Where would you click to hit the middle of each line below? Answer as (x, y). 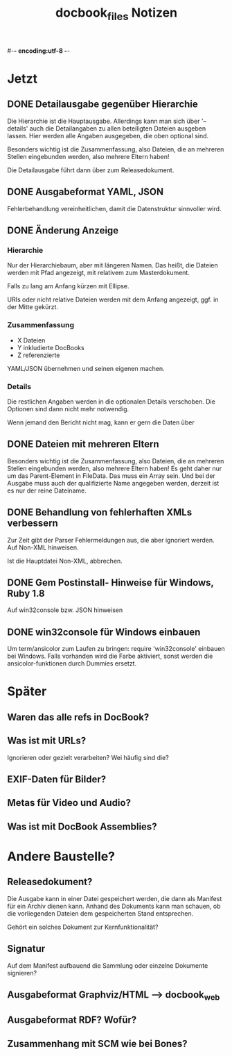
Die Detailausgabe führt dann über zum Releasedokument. (91, 170)
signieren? (22, 973)
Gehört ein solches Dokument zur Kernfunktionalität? (83, 927)
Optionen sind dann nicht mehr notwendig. (68, 409)
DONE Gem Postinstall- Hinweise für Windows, (110, 583)
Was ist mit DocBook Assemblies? (82, 826)
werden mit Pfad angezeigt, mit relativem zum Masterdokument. (99, 273)
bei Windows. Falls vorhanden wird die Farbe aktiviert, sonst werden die (110, 656)
